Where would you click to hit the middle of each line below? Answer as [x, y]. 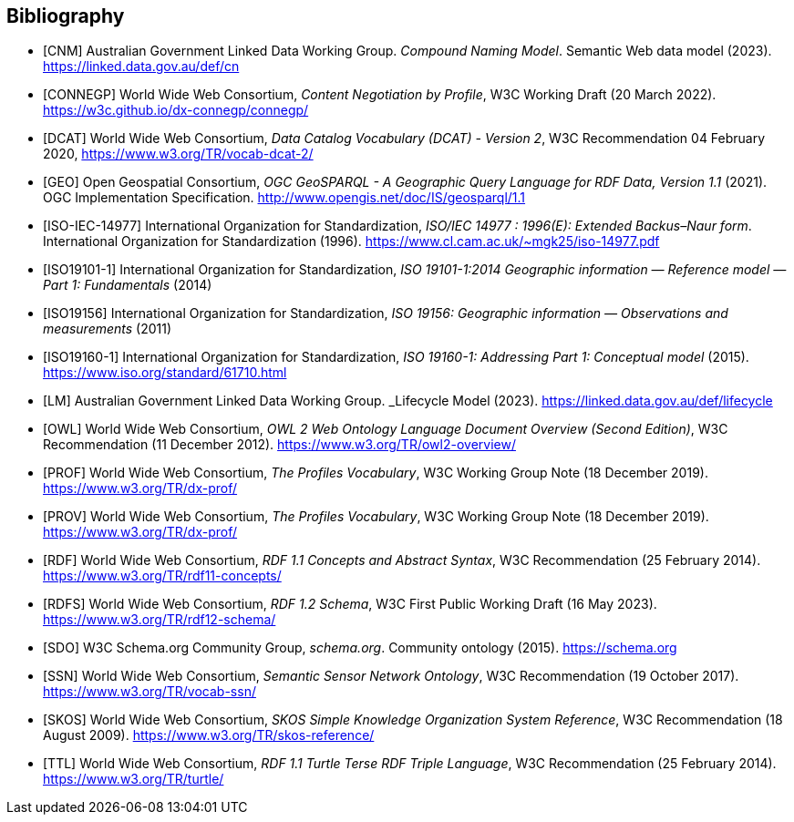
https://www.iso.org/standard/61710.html [165, 373]
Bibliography [66, 16]
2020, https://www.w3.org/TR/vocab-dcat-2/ [178, 154]
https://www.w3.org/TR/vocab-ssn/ [150, 692]
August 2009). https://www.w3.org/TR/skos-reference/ [209, 735]
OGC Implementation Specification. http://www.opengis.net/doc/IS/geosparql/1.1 [284, 198]
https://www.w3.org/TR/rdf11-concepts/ [162, 576]
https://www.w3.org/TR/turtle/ [134, 779]
